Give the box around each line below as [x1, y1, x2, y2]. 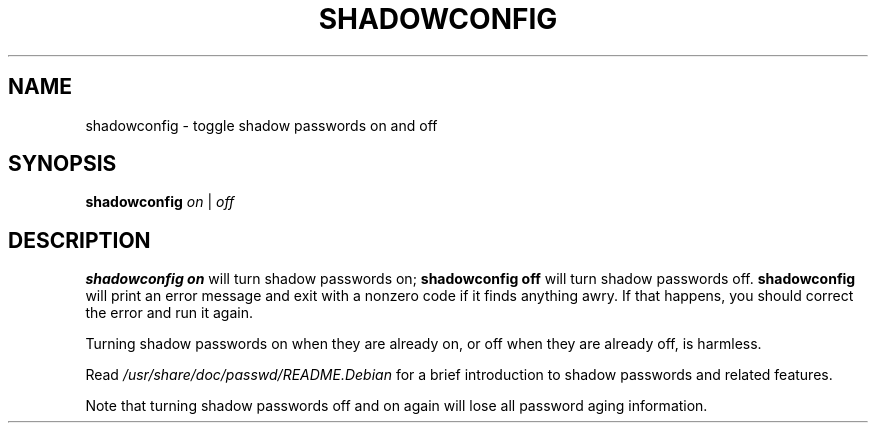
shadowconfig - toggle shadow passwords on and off [85, 116, 438, 134]
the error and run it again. [85, 304, 253, 322]
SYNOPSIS [8, 151, 117, 177]
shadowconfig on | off [85, 193, 235, 211]
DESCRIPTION [8, 227, 151, 253]
